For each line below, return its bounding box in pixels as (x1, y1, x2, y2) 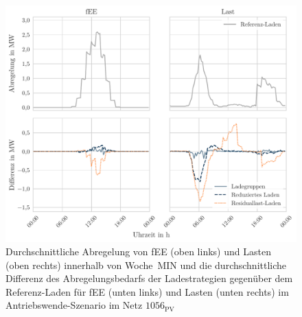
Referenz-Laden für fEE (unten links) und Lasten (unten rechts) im (5, 284, 289, 298)
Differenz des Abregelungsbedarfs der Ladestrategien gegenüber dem (5, 271, 293, 285)
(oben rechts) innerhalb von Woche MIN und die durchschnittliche (5, 257, 287, 272)
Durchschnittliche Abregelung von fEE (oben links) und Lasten (5, 244, 271, 259)
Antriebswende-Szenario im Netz (5, 298, 143, 312)
